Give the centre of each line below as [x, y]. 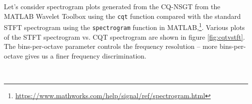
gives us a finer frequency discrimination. [86, 55]
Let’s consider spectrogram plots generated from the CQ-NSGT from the [112, 6]
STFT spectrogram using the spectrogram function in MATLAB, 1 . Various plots [125, 26]
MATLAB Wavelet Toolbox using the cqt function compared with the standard [122, 16]
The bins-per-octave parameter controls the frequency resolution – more [111, 46]
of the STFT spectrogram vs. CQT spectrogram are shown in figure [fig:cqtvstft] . [125, 37]
